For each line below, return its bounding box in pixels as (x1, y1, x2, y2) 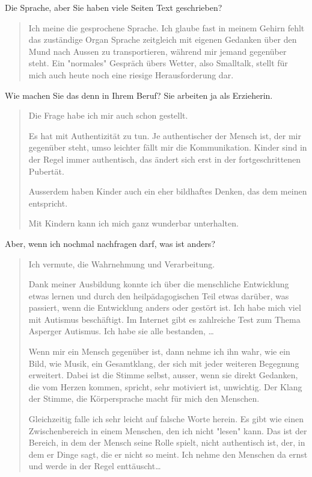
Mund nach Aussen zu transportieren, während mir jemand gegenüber (28, 45, 287, 57)
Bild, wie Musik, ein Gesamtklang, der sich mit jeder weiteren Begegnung (28, 357, 299, 369)
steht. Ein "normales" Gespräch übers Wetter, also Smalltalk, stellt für (28, 57, 288, 69)
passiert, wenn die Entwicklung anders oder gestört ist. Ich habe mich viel (28, 301, 301, 314)
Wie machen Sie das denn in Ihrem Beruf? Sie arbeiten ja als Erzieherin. (5, 89, 273, 101)
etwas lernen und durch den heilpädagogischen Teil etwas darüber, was (28, 289, 289, 302)
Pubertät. (28, 164, 64, 177)
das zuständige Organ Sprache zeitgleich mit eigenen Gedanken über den (28, 33, 297, 46)
